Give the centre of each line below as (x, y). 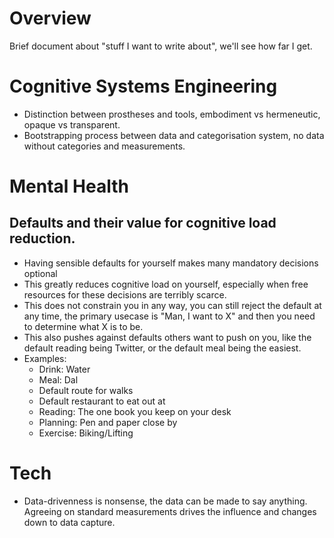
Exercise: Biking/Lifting (86, 433)
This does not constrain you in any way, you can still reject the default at (172, 305)
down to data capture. (69, 522)
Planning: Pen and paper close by (108, 422)
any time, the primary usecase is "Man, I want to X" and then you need (169, 316)
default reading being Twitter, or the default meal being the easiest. (162, 348)
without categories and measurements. (104, 146)
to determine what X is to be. (83, 326)
